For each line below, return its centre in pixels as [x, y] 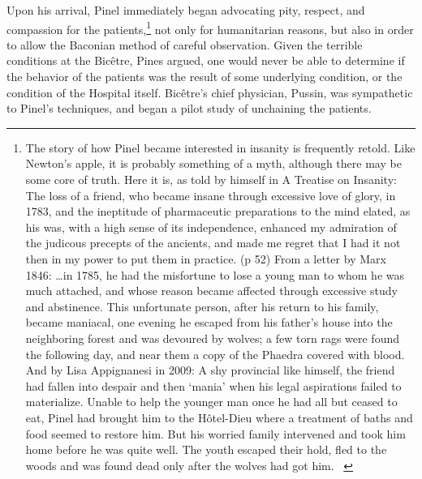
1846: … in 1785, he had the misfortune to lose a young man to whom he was [215, 274]
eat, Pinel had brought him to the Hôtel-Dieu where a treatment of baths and [219, 417]
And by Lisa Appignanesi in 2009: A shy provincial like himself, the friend [210, 370]
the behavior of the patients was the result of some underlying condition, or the [205, 77]
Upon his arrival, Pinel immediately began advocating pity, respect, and [186, 10]
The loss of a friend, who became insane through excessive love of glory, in [211, 195]
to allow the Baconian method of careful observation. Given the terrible [185, 44]
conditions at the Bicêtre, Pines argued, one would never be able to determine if [206, 60]
